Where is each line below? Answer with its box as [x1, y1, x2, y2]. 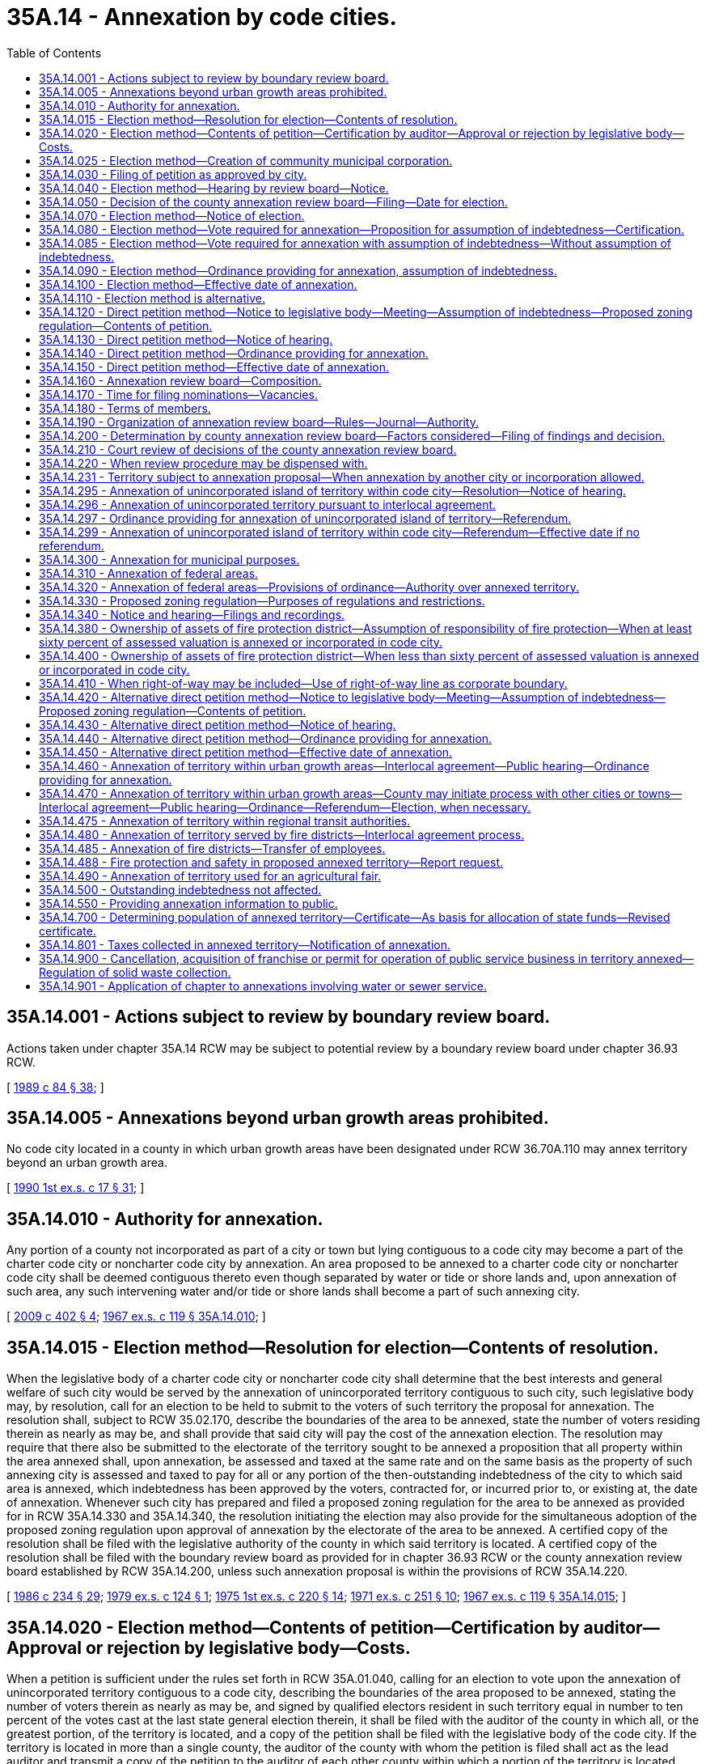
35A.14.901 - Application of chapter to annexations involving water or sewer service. [39, 978, 487, 993]
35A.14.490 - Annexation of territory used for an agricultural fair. [39, 868, 382, 883]
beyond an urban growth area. [6, 1156, 167, 1170]
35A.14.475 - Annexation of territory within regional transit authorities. [39, 813, 411, 828]
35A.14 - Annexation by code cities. [6, 3, 397, 31]
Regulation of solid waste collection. [39, 965, 231, 979]
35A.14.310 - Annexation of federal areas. [39, 566, 259, 580]
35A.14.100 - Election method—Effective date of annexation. [39, 277, 357, 291]
